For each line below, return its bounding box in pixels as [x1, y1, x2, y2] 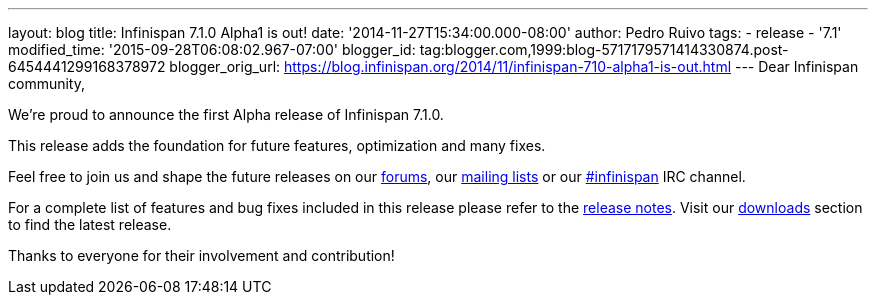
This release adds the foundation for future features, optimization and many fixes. [8, 137, 546, 154]
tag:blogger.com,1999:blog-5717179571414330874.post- [419, 41, 789, 58]
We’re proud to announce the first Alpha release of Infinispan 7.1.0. [8, 106, 444, 123]
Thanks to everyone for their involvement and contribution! [8, 247, 395, 264]
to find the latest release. [8, 216, 172, 233]
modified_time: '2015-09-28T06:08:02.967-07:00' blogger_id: [8, 41, 416, 58]
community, [8, 75, 85, 92]
